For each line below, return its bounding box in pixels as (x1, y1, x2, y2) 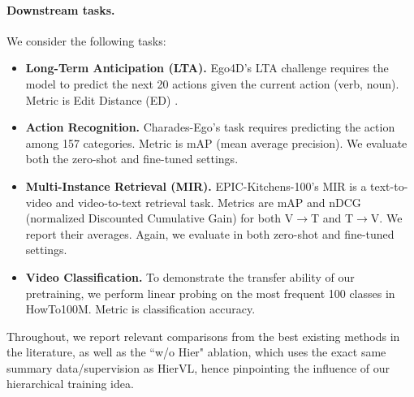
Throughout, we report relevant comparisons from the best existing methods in (6, 327, 400, 344)
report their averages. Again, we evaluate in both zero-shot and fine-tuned (25, 225, 395, 242)
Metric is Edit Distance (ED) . (25, 91, 179, 108)
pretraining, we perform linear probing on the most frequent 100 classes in (25, 284, 395, 301)
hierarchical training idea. (6, 375, 134, 392)
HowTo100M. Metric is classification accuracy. (25, 300, 256, 317)
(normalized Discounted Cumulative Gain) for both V (25, 209, 294, 227)
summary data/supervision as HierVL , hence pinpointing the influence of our (6, 359, 390, 376)
